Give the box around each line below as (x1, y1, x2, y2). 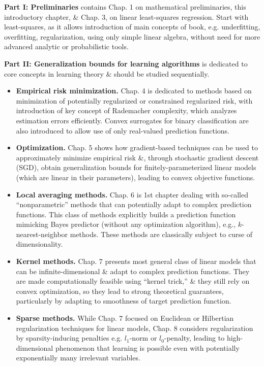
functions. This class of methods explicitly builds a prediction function (16, 209, 236, 219)
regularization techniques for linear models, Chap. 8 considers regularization (16, 322, 253, 333)
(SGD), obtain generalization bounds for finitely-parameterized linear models (16, 162, 256, 173)
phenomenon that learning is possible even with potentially (55, 342, 240, 353)
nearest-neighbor (16, 228, 68, 239)
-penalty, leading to (164, 332, 225, 343)
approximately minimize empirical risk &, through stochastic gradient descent (16, 152, 259, 162)
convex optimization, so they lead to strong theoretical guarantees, (16, 285, 224, 296)
